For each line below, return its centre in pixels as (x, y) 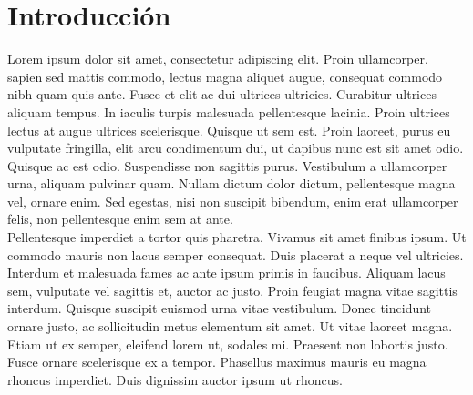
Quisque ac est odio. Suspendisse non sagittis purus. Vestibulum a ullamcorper (227, 165)
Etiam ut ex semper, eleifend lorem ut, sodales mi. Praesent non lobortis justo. (228, 344)
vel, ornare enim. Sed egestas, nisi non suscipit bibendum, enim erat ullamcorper (233, 201)
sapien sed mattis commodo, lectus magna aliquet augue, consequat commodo (225, 76)
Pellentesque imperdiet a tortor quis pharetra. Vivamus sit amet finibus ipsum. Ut (237, 237)
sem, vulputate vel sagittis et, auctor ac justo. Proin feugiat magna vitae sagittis (232, 290)
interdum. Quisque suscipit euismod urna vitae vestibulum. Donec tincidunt (220, 308)
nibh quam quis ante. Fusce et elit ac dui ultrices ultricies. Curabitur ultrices (222, 94)
